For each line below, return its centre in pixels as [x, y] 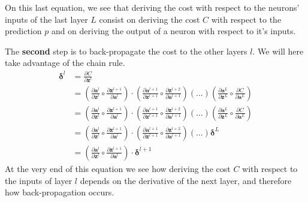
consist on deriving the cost [150, 19]
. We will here [278, 51]
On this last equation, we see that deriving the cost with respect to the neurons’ [152, 7]
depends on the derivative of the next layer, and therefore [186, 180]
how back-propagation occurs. [60, 192]
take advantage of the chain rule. [65, 63]
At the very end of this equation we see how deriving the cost [118, 168]
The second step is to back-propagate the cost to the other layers [126, 51]
